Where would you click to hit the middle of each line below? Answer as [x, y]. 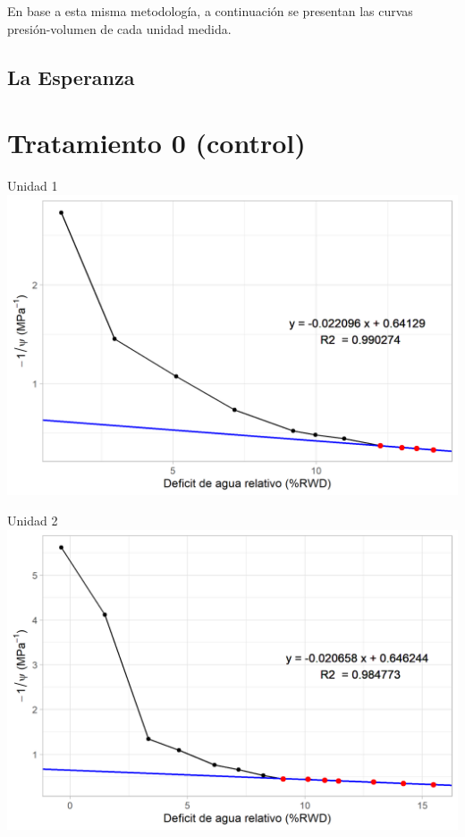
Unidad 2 [33, 520]
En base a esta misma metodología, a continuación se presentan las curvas [210, 11]
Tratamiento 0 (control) [156, 143]
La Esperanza [71, 77]
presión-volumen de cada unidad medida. [119, 28]
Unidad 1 [33, 186]
